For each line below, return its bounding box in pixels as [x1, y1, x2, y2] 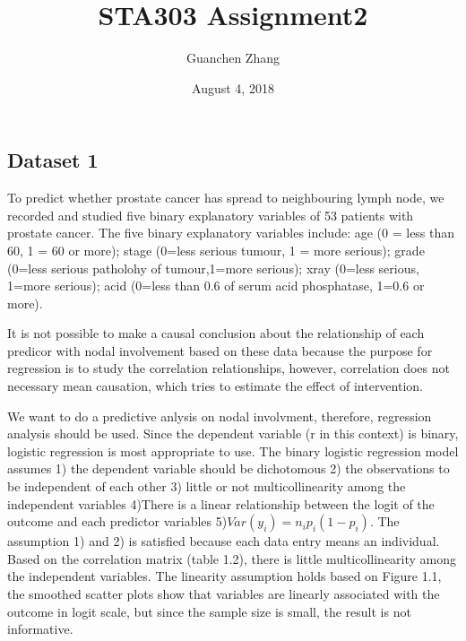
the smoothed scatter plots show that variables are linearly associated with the [7, 585, 440, 602]
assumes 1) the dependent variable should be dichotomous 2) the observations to [7, 459, 450, 478]
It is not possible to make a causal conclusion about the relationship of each [7, 324, 425, 342]
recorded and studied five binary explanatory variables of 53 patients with [7, 205, 414, 224]
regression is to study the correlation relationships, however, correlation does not [7, 359, 450, 377]
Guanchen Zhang [186, 48, 280, 67]
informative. [7, 619, 73, 638]
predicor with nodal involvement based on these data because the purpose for [7, 341, 433, 359]
